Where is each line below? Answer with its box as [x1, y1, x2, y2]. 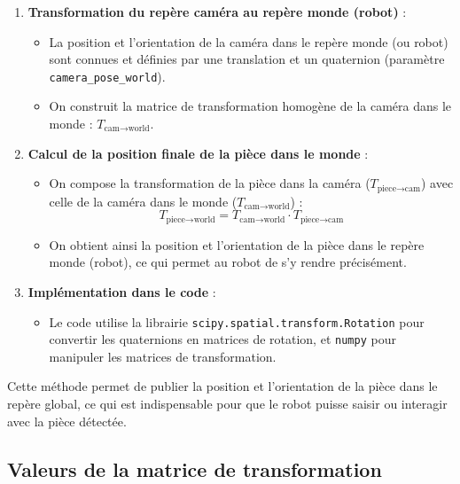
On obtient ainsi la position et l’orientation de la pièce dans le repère [49, 235, 425, 254]
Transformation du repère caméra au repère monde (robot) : [27, 3, 407, 20]
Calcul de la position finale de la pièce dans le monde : [27, 144, 369, 162]
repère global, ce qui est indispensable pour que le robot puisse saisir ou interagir [7, 394, 448, 412]
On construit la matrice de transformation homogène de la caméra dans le [49, 97, 452, 115]
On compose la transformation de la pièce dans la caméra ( [49, 174, 370, 192]
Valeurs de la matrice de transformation [7, 455, 382, 482]
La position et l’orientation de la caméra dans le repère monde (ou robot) [49, 32, 448, 51]
